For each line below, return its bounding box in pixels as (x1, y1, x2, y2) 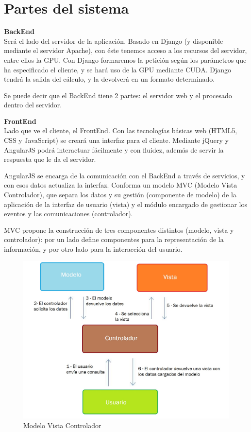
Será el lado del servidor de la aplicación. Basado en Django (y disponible (4, 35, 223, 46)
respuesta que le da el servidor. (4, 154, 96, 164)
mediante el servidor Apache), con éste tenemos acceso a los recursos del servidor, (4, 45, 247, 55)
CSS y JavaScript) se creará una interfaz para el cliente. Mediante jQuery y (4, 135, 229, 145)
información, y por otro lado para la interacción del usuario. (4, 244, 183, 254)
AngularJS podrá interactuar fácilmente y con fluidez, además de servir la (4, 144, 224, 155)
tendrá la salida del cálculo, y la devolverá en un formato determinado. (4, 74, 215, 84)
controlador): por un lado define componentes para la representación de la (4, 234, 224, 244)
